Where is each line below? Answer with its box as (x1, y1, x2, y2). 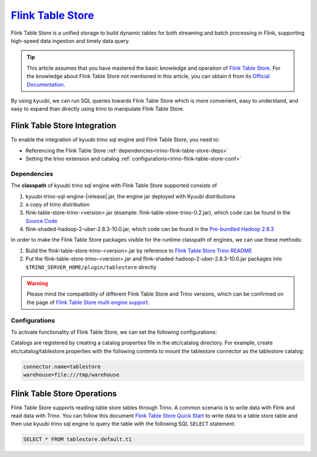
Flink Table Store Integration (11, 121, 117, 131)
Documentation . (26, 81, 66, 88)
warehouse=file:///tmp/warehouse (23, 371, 120, 378)
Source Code (25, 217, 58, 224)
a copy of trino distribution (25, 201, 90, 208)
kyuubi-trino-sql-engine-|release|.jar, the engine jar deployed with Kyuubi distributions (25, 192, 236, 199)
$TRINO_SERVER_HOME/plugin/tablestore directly (25, 263, 157, 270)
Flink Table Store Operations (11, 388, 117, 398)
